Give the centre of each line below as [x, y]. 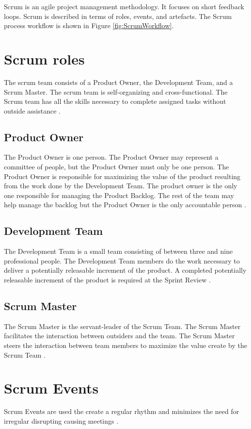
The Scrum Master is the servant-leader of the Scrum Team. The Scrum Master [122, 326]
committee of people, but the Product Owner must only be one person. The [117, 167]
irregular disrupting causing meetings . [61, 421]
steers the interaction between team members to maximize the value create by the [125, 345]
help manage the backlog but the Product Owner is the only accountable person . [125, 205]
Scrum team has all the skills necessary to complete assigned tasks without [115, 101]
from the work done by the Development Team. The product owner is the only [121, 186]
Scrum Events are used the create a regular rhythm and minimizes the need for [122, 411]
